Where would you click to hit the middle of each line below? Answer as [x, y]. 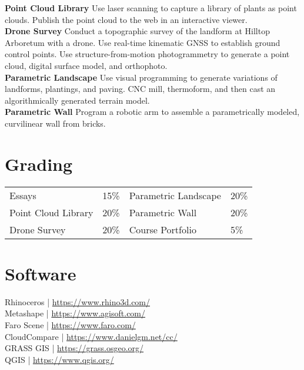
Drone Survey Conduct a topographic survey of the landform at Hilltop [137, 31]
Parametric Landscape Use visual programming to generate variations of [141, 77]
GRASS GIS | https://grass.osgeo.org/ [74, 348]
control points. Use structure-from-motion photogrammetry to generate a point [147, 54]
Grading [39, 163]
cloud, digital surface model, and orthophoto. [86, 65]
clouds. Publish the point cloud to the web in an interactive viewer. [126, 19]
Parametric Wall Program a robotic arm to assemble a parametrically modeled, [152, 112]
